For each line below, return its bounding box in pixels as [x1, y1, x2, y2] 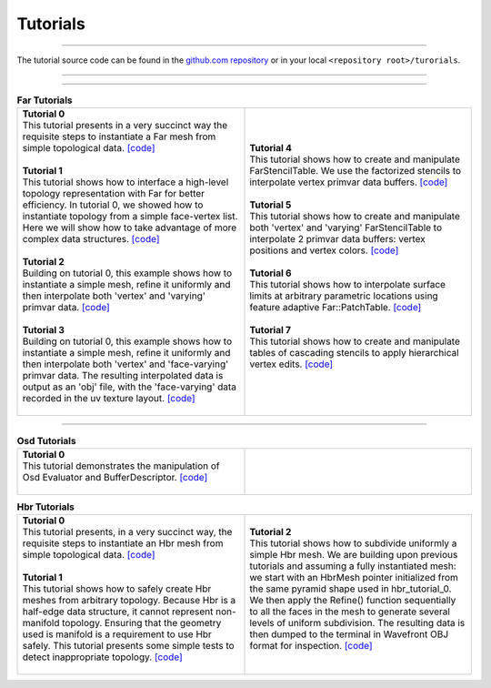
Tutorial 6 [249, 267, 292, 279]
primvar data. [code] [22, 301, 111, 314]
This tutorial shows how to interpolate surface [249, 278, 446, 291]
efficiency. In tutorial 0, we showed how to [22, 198, 204, 211]
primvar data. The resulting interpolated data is [22, 369, 224, 382]
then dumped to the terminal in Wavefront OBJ [249, 628, 449, 641]
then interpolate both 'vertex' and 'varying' [22, 289, 206, 302]
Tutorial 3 [22, 324, 65, 337]
